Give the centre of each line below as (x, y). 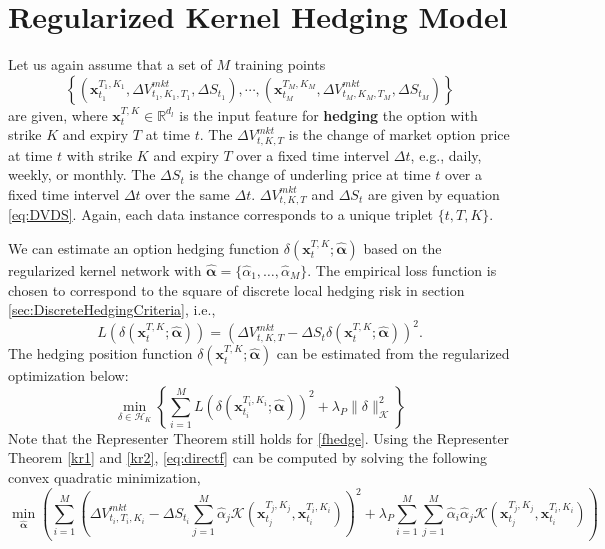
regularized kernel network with (105, 270)
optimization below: (68, 375)
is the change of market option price (399, 134)
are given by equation (433, 193)
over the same (187, 193)
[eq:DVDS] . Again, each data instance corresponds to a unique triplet (221, 214)
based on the (402, 248)
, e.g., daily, (446, 154)
